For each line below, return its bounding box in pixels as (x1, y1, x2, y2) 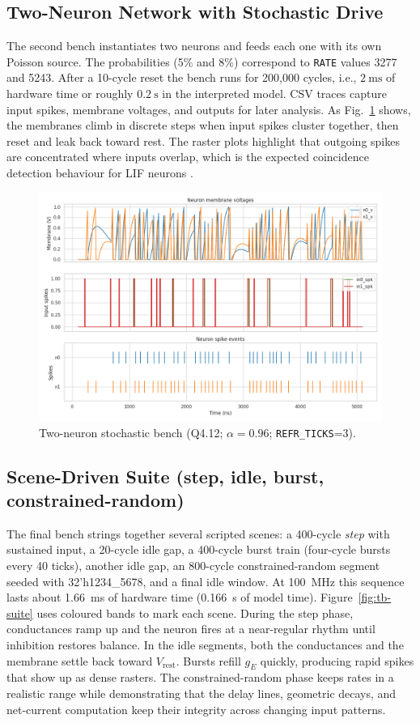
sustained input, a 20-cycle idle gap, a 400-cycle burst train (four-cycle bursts (6, 541, 391, 558)
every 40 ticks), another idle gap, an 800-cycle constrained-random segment (6, 557, 380, 574)
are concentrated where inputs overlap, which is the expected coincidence (6, 148, 369, 165)
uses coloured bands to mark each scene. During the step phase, (36, 604, 354, 621)
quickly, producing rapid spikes (260, 652, 414, 669)
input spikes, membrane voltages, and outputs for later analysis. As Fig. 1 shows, (6, 100, 411, 117)
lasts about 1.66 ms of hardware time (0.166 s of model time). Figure (6, 589, 353, 606)
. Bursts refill (176, 652, 241, 669)
